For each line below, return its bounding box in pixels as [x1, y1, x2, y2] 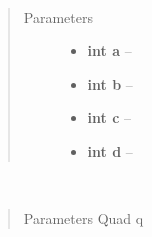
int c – [87, 107, 132, 128]
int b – [87, 73, 133, 94]
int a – [87, 40, 132, 61]
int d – [87, 140, 133, 161]
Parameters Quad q [23, 208, 144, 229]
